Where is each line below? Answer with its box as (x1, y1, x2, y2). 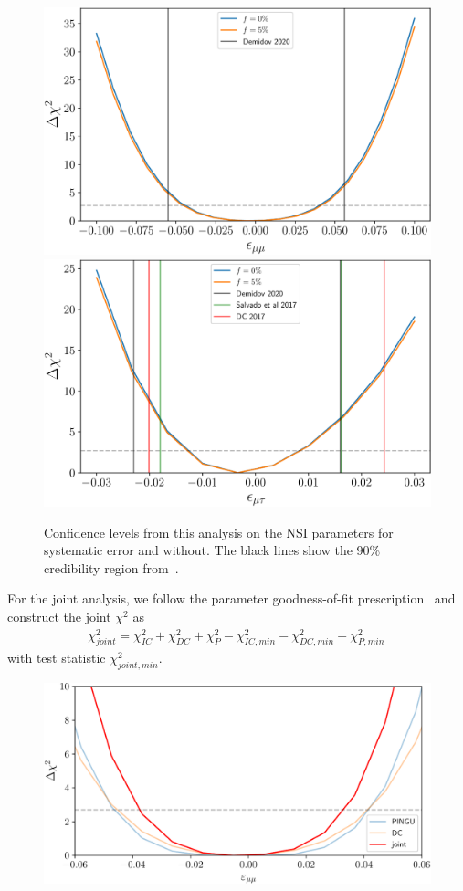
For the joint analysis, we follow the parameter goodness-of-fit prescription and (7, 589, 456, 608)
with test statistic (7, 648, 106, 667)
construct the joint (7, 606, 111, 625)
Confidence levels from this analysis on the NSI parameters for (44, 522, 394, 541)
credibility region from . (44, 558, 179, 577)
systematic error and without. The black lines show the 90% (44, 540, 381, 560)
